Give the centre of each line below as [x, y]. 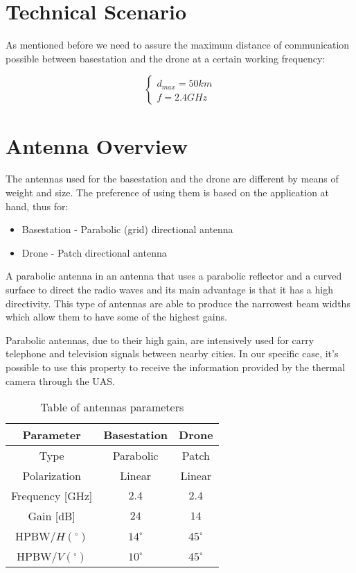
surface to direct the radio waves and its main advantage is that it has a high [169, 289]
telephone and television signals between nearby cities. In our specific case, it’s [172, 353]
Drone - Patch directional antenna [94, 252]
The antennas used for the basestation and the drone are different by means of [172, 179]
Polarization [52, 476]
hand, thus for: [37, 206]
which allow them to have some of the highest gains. [116, 317]
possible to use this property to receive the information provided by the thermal [176, 367]
